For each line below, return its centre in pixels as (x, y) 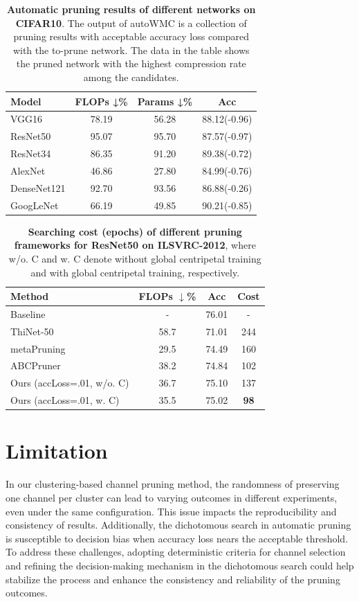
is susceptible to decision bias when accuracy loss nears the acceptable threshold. (177, 538)
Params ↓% (165, 101)
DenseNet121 (38, 187)
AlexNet (28, 170)
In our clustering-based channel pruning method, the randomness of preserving (173, 484)
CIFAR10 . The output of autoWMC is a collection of (131, 23)
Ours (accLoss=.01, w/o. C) (70, 383)
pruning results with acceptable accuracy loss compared (131, 36)
